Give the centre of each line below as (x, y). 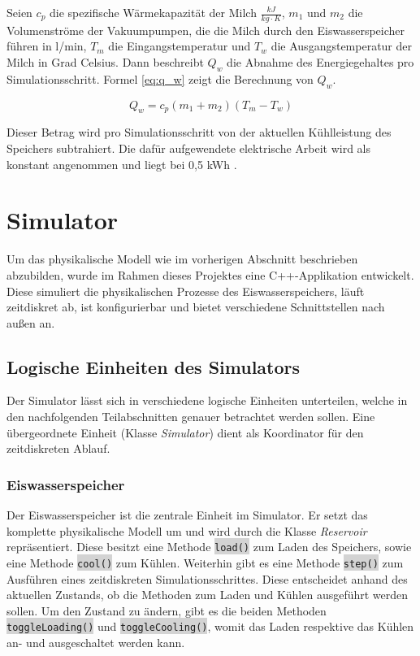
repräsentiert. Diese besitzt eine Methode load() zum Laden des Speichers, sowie (209, 547)
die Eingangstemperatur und (180, 46)
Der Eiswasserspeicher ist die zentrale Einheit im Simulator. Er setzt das (187, 515)
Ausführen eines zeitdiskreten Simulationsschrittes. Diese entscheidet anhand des (207, 578)
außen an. (31, 322)
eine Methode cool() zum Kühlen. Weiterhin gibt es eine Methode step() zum (205, 562)
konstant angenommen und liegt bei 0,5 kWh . (122, 164)
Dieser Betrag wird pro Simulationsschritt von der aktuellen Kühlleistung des (199, 132)
